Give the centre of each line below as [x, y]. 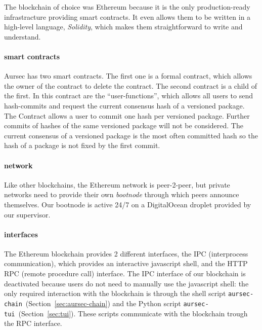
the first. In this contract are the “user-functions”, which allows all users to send [128, 96]
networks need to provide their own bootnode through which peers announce [122, 194]
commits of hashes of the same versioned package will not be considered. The [124, 125]
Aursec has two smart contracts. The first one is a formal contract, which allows [128, 76]
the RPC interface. [33, 323]
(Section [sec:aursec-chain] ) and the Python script [103, 303]
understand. [23, 36]
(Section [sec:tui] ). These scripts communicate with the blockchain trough [133, 313]
